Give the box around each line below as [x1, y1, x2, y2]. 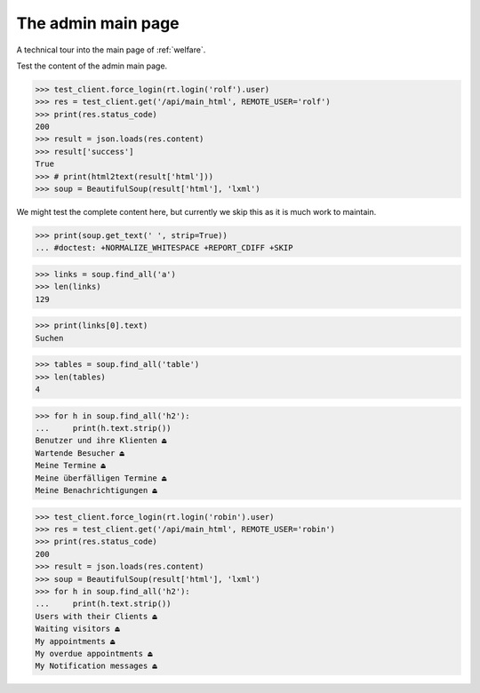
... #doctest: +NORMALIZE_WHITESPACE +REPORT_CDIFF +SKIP [35, 243, 293, 253]
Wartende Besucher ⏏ [35, 448, 124, 458]
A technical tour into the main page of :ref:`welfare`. [16, 44, 206, 55]
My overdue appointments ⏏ [35, 649, 153, 658]
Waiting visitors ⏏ [35, 624, 120, 634]
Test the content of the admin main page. [16, 60, 168, 71]
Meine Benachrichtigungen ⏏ [35, 485, 157, 496]
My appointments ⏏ [35, 636, 116, 646]
